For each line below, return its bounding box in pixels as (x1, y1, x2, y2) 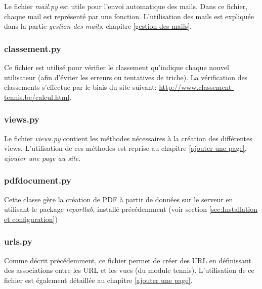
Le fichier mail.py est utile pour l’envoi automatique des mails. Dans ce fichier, (4, 1, 248, 11)
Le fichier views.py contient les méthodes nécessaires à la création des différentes (4, 133, 252, 143)
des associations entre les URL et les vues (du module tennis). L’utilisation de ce (4, 265, 254, 275)
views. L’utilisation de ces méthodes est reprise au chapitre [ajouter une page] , (4, 143, 247, 153)
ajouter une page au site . (4, 152, 81, 163)
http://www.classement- (159, 82, 234, 92)
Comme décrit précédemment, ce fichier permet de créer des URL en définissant (4, 255, 251, 265)
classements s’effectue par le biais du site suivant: (4, 82, 157, 92)
